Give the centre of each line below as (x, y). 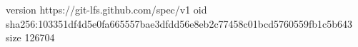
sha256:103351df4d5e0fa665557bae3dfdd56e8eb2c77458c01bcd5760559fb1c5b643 (179, 23)
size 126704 (30, 37)
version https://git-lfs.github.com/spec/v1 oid (106, 9)
